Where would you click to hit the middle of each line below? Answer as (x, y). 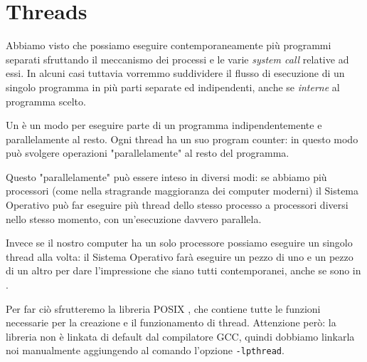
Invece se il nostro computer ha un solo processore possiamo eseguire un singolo (179, 243)
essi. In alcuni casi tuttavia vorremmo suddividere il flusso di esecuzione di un (175, 73)
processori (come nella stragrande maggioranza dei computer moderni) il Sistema (182, 191)
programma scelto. (46, 101)
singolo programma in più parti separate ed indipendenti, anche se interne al (173, 87)
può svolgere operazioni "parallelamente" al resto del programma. (148, 153)
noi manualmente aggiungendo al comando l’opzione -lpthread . (145, 350)
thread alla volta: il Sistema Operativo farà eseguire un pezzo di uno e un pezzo (180, 256)
